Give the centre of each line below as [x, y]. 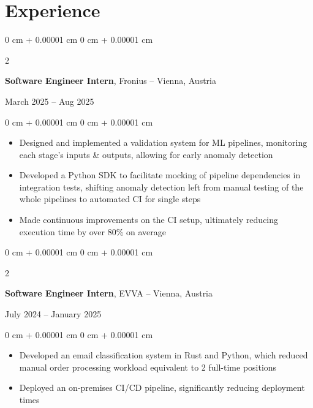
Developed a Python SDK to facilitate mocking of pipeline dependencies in [160, 175]
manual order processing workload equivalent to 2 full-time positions [148, 367]
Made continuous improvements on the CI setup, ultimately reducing [149, 220]
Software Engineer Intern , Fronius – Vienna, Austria [111, 81]
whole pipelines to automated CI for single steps [110, 199]
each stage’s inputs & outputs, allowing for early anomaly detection [146, 154]
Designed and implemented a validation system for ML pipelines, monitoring [163, 142]
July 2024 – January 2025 [53, 314]
